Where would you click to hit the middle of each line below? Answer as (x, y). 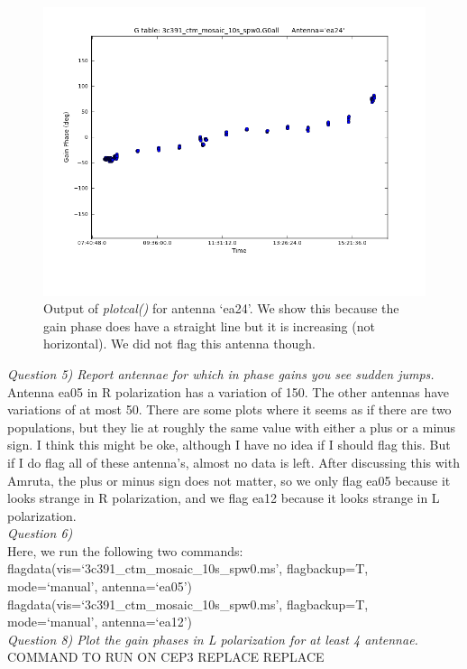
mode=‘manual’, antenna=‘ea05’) (100, 586)
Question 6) (40, 533)
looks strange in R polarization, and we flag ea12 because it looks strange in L (224, 498)
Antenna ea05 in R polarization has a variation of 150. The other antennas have (229, 391)
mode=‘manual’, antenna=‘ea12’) (100, 622)
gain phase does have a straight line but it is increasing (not (209, 325)
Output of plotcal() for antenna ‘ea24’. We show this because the (221, 308)
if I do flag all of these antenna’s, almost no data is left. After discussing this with (233, 462)
